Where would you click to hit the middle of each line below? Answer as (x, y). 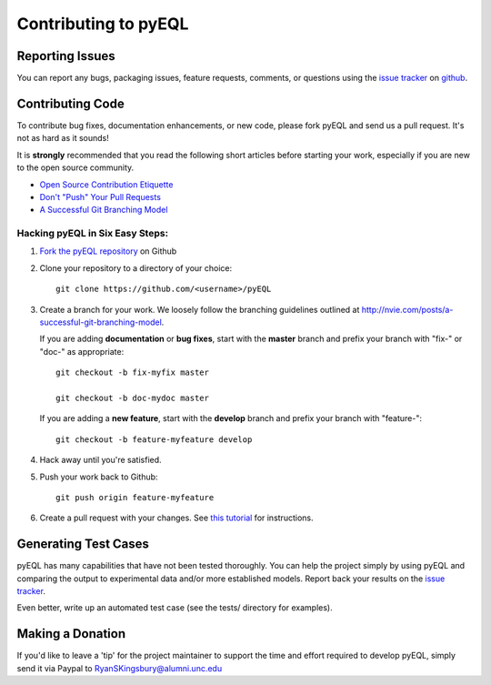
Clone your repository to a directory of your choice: (136, 267)
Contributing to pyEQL (103, 24)
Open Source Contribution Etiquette (106, 184)
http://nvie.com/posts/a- (407, 309)
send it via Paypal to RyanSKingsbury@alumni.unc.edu (120, 668)
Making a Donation (71, 634)
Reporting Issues (66, 56)
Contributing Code (70, 103)
